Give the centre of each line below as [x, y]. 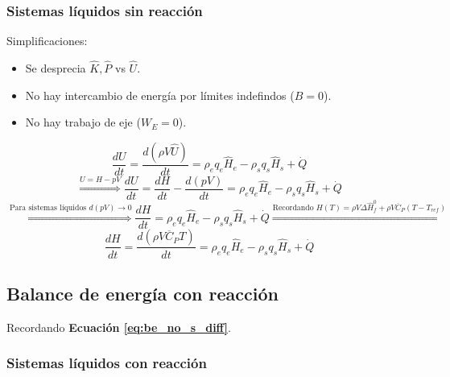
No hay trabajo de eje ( [83, 122]
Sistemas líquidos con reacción [107, 363]
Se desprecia [56, 68]
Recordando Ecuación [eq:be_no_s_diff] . [119, 327]
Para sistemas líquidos [48, 208]
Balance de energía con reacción [142, 293]
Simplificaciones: [47, 41]
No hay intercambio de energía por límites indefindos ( [160, 95]
